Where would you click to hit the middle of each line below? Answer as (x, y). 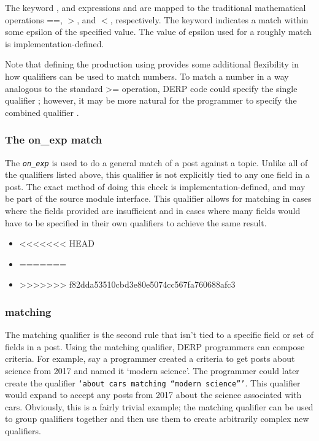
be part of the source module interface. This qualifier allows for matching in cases (158, 198)
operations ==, (34, 19)
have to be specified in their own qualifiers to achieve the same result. (136, 222)
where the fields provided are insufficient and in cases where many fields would (153, 210)
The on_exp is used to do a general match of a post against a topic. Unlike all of (156, 162)
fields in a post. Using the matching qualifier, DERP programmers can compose (155, 346)
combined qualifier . (42, 112)
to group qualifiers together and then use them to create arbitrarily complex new (157, 419)
